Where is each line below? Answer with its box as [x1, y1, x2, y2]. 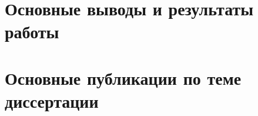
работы [5, 19, 59, 44]
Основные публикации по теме [5, 65, 242, 90]
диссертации [5, 88, 99, 112]
